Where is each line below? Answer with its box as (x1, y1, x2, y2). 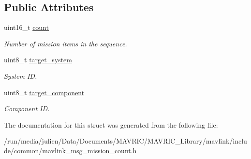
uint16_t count (4, 22, 49, 32)
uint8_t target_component (4, 87, 85, 97)
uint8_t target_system (4, 55, 72, 65)
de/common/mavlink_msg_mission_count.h (4, 145, 137, 155)
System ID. (4, 71, 37, 81)
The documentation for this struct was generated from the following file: (4, 119, 218, 130)
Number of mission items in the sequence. (4, 38, 127, 48)
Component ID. (4, 103, 50, 114)
